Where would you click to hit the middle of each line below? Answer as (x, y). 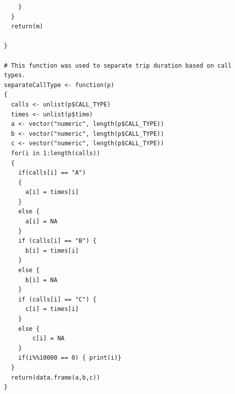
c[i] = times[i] (52, 309)
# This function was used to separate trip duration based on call (118, 65)
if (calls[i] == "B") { (57, 241)
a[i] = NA (41, 222)
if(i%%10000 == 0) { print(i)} (70, 358)
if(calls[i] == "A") (52, 173)
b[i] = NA (41, 280)
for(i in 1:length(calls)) (56, 153)
